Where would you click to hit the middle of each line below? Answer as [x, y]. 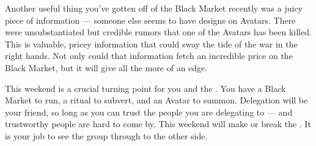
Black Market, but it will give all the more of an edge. [106, 67]
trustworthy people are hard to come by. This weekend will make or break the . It [158, 124]
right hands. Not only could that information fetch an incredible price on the [149, 56]
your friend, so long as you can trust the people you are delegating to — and [149, 112]
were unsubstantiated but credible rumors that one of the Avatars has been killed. [158, 32]
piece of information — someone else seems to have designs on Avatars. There [150, 20]
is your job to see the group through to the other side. [106, 135]
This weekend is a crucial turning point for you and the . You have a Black [145, 88]
